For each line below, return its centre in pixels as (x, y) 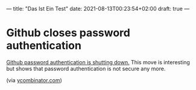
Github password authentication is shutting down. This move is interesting (98, 62)
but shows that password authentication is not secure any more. (86, 68)
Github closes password (68, 33)
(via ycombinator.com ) (34, 80)
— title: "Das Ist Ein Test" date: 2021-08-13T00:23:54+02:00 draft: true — (98, 9)
